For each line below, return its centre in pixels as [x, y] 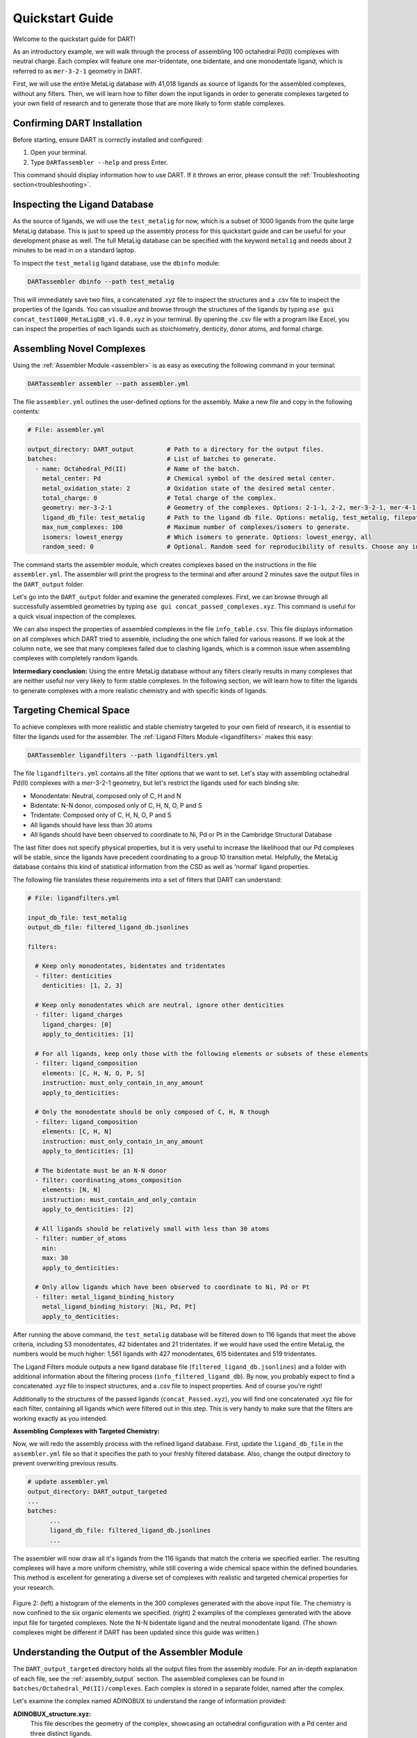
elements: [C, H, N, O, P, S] [93, 1073]
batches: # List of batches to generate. [152, 459]
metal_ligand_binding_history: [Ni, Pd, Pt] [119, 1307]
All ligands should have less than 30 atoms [91, 825]
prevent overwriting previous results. [65, 1463]
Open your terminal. [59, 152]
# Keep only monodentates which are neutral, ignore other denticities [160, 1005]
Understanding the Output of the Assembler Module [128, 1652]
